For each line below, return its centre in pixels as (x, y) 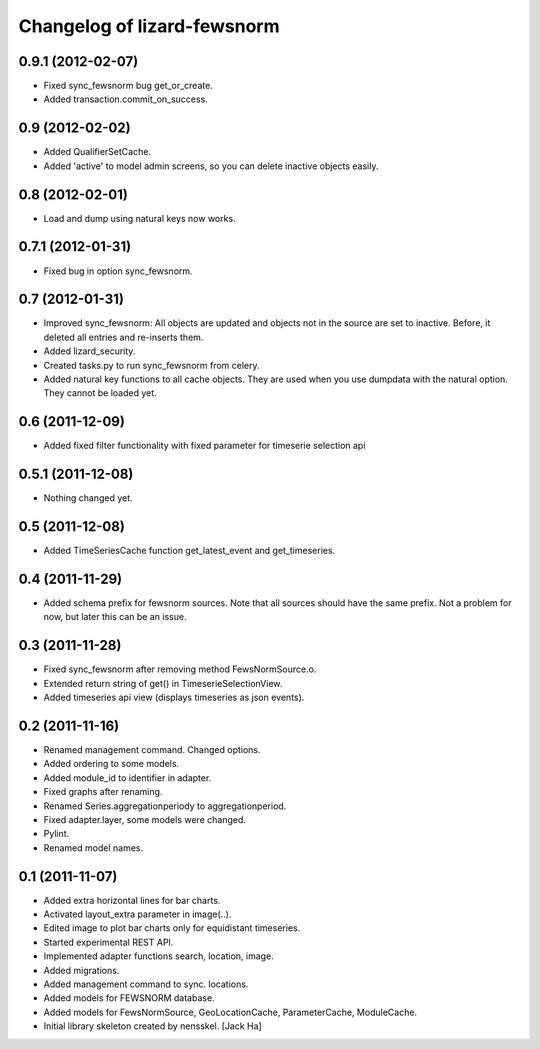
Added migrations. (81, 970)
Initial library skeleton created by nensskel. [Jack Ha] (152, 1026)
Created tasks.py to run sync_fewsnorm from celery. (151, 365)
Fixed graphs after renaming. (103, 792)
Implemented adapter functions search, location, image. (158, 956)
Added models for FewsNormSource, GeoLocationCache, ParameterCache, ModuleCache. (230, 1012)
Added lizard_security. (89, 351)
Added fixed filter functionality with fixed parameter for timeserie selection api (204, 446)
